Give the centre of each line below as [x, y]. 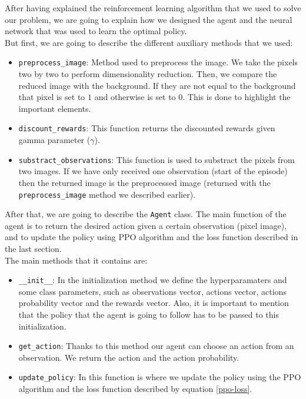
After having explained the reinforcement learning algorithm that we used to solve [153, 8]
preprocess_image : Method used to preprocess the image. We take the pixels [158, 62]
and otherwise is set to [135, 97]
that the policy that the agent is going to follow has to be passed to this [149, 315]
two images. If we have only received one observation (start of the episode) [153, 171]
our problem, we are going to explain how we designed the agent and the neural [149, 19]
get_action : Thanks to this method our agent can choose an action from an [156, 346]
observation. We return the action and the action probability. [129, 357]
